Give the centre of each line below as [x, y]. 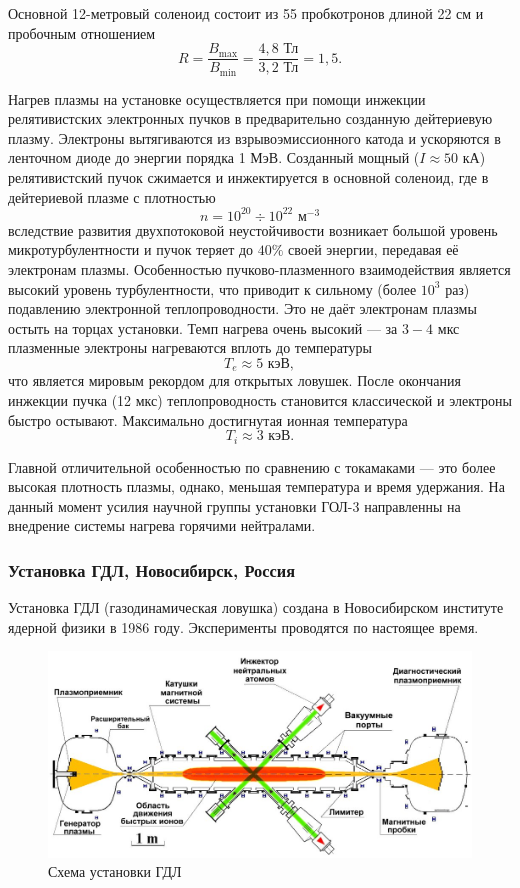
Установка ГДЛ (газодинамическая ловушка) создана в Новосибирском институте [256, 607]
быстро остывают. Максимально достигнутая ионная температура [208, 419]
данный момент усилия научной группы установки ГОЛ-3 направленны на [234, 505]
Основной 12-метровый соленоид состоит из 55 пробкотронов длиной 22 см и [246, 13]
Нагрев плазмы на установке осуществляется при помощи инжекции [217, 98]
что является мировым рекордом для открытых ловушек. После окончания [234, 380]
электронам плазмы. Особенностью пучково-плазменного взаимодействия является [259, 268]
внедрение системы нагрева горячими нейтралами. [162, 525]
